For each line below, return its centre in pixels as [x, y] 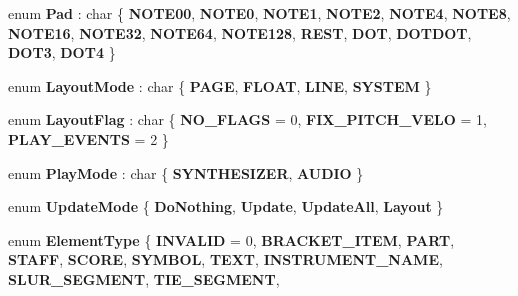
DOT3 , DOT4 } [62, 52]
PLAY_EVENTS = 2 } [88, 138]
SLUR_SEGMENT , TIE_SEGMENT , [144, 278]
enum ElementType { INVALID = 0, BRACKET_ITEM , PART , [231, 239]
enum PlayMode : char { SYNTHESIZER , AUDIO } [186, 172]
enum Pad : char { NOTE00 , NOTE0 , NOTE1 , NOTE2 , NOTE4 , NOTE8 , [259, 13]
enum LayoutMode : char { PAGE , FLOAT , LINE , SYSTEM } [220, 85]
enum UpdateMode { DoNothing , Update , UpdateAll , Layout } [226, 206]
